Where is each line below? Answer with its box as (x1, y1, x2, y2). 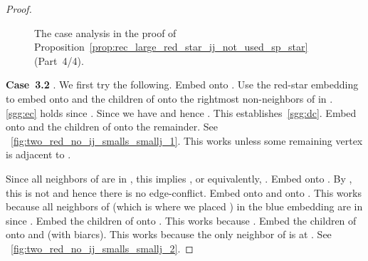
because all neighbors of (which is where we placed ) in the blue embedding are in (6, 199, 363, 214)
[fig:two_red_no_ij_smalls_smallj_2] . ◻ (11, 240, 194, 255)
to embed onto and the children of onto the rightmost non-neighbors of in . (6, 91, 333, 106)
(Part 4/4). (34, 53, 84, 68)
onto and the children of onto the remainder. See (6, 119, 219, 134)
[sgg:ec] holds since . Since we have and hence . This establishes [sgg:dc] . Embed (6, 105, 357, 120)
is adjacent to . (6, 147, 71, 162)
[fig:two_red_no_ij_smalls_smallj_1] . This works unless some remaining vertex (11, 133, 363, 148)
